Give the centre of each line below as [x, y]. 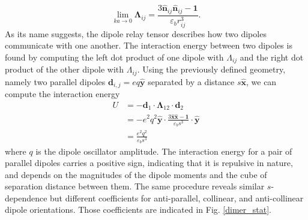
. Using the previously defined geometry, [211, 69]
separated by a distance [191, 81]
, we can [261, 81]
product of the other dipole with [65, 69]
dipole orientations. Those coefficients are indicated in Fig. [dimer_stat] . [138, 210]
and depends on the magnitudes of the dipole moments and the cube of [136, 174]
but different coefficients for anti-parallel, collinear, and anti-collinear [177, 198]
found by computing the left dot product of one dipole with [114, 57]
